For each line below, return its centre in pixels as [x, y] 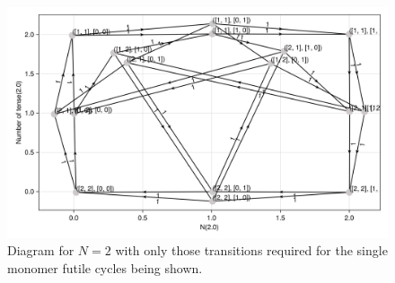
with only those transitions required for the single [251, 250]
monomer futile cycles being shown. [105, 267]
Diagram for [41, 250]
